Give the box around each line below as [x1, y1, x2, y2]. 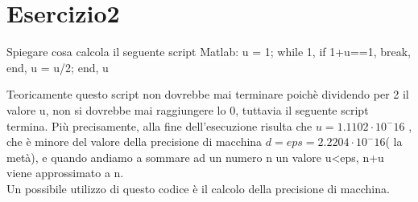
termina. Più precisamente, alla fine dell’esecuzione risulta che [6, 117, 312, 134]
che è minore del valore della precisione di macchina [6, 133, 263, 150]
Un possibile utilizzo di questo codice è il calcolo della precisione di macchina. [6, 180, 390, 196]
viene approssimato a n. [6, 164, 124, 181]
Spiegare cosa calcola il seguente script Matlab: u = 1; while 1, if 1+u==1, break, [6, 43, 412, 60]
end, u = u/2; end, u [6, 59, 109, 75]
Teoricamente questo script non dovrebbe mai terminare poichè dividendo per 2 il [6, 86, 409, 103]
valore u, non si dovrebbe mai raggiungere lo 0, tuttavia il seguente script [6, 101, 369, 118]
